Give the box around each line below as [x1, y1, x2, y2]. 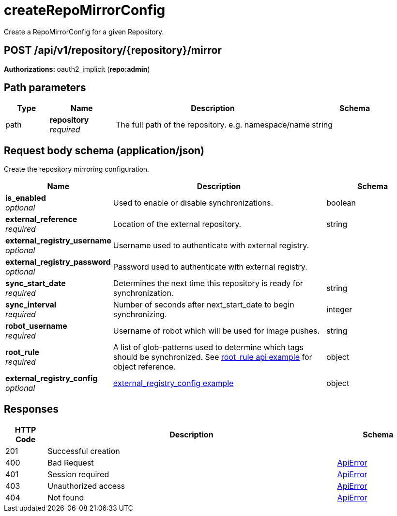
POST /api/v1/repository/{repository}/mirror [4, 44, 222, 57]
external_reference [5, 214, 77, 225]
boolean [326, 198, 356, 208]
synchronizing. [113, 309, 167, 320]
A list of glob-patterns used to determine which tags [113, 342, 304, 353]
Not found [47, 493, 84, 503]
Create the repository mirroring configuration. [4, 165, 150, 174]
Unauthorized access [47, 481, 125, 491]
